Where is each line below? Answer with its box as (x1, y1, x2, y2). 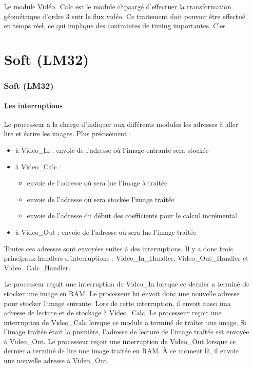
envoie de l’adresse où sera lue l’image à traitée (27, 178, 168, 188)
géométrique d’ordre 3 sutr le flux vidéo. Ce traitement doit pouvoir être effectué (4, 11, 245, 21)
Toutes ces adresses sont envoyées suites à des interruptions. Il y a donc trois (4, 243, 233, 253)
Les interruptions (4, 100, 63, 110)
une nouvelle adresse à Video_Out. (4, 355, 109, 366)
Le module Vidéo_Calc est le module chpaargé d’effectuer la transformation (4, 1, 231, 11)
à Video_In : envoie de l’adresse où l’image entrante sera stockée (15, 144, 209, 155)
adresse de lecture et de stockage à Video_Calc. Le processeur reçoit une (4, 307, 222, 318)
